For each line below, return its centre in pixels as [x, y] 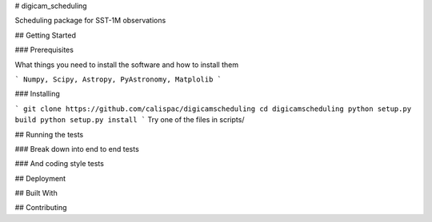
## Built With [36, 193]
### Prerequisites [44, 50]
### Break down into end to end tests [77, 149]
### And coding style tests [59, 164]
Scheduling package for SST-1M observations [90, 21]
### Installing [37, 94]
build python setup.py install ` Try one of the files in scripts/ [130, 120]
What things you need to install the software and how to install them [127, 65]
